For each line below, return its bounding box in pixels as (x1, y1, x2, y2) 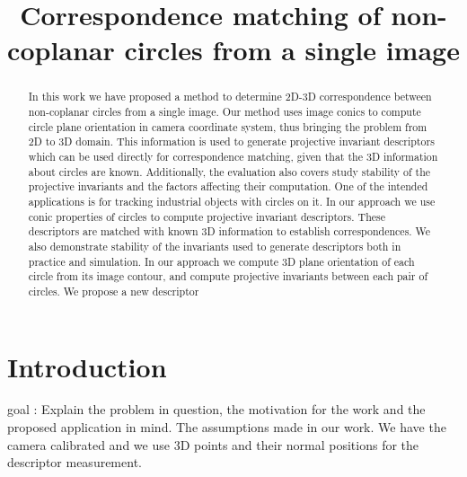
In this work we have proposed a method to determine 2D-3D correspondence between (28, 89, 432, 104)
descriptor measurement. (7, 453, 142, 472)
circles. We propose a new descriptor (28, 283, 199, 298)
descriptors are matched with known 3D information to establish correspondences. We (28, 224, 431, 239)
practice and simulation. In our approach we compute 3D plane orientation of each (28, 253, 415, 269)
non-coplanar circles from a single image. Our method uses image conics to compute (28, 104, 421, 119)
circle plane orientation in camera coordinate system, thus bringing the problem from (28, 119, 427, 134)
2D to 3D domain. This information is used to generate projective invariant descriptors (28, 134, 435, 149)
